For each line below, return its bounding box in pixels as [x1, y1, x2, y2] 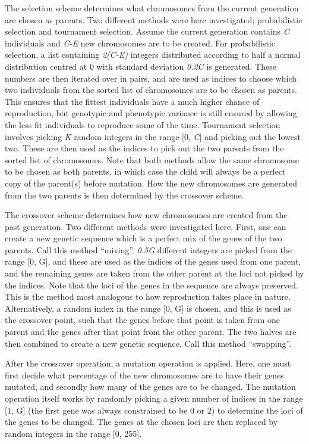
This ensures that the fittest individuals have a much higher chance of [5, 95, 260, 107]
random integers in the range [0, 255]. [5, 427, 142, 439]
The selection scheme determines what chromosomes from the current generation [5, 2, 299, 14]
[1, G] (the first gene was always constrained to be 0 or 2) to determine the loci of [5, 403, 303, 416]
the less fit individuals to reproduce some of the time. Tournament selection [5, 118, 280, 131]
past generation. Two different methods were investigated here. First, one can [5, 220, 286, 232]
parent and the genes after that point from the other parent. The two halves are [5, 325, 297, 338]
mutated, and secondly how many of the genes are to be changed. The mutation [5, 380, 296, 393]
